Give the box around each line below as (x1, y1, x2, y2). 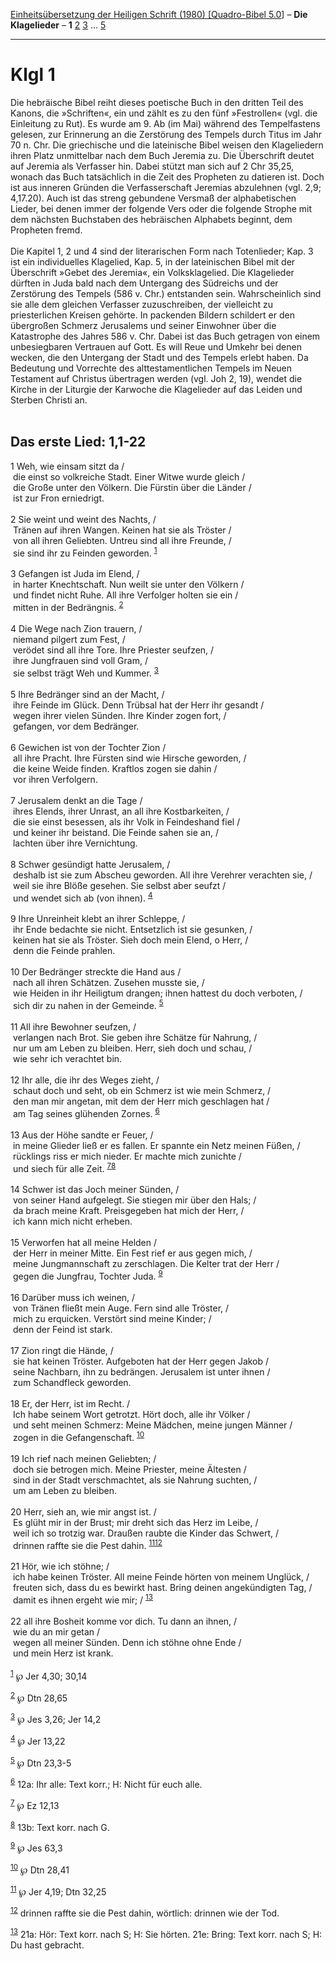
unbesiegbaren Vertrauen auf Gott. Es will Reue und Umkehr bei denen (10, 340, 302, 353)
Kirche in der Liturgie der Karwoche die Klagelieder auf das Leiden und (10, 383, 303, 395)
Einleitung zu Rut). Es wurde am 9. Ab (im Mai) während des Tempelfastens (10, 117, 321, 129)
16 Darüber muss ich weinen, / (10, 1292, 136, 1303)
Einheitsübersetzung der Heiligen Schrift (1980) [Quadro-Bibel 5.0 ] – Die (10, 9, 308, 20)
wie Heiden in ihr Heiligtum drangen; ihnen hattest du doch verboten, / (12, 987, 303, 999)
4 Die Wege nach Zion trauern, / (10, 623, 143, 635)
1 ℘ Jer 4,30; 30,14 (10, 1668, 88, 1682)
